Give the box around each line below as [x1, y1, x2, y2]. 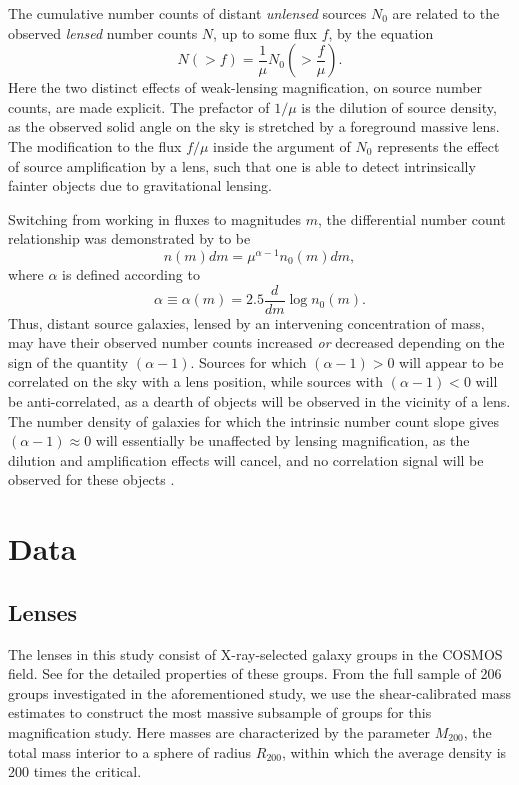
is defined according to [62, 264, 200, 285]
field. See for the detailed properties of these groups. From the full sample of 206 [8, 663, 502, 684]
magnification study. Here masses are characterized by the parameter [8, 721, 431, 742]
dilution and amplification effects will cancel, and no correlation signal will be [8, 449, 484, 470]
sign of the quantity [8, 351, 129, 372]
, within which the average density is [281, 741, 507, 762]
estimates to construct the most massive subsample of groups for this [8, 702, 432, 723]
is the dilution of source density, [301, 96, 497, 117]
